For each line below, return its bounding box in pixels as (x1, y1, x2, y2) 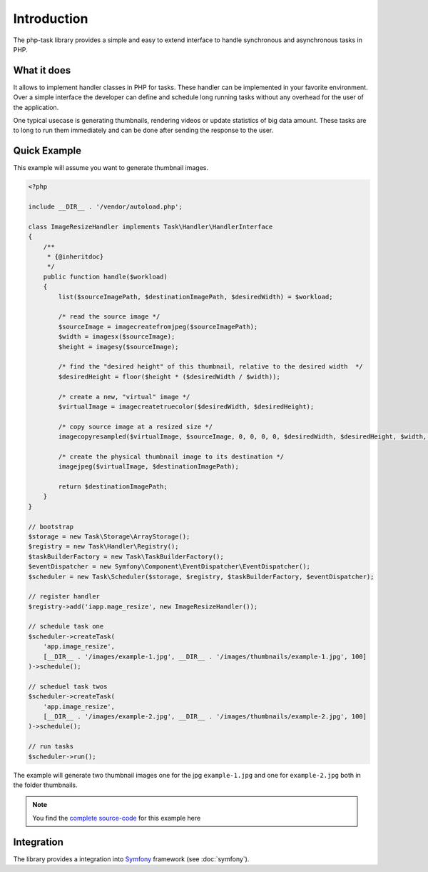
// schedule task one (28, 622, 104, 631)
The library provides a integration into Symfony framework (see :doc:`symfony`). (13, 854, 250, 863)
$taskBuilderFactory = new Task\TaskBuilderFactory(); (28, 552, 224, 561)
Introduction (13, 11, 88, 26)
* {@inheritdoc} (46, 253, 104, 261)
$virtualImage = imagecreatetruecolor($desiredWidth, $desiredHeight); (58, 402, 315, 411)
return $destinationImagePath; (58, 483, 168, 491)
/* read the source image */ (58, 313, 160, 321)
